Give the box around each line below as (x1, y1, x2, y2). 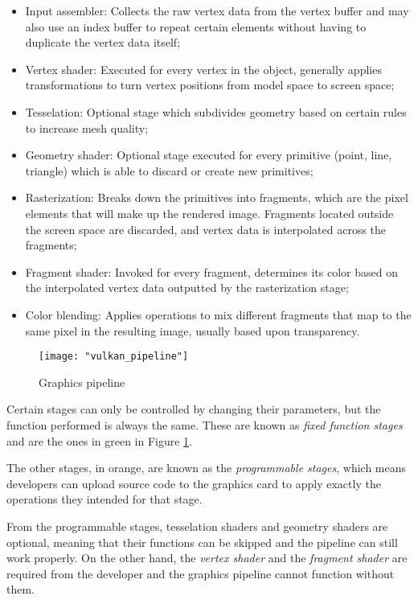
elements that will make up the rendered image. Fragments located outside (25, 204, 394, 221)
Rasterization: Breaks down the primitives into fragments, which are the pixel (25, 189, 408, 206)
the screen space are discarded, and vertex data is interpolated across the (25, 220, 387, 237)
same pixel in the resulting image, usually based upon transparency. (25, 322, 360, 339)
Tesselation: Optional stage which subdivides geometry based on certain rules (25, 103, 407, 120)
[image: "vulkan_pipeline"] (39, 351, 189, 363)
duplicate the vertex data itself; (25, 34, 181, 51)
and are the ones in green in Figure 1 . (6, 432, 193, 449)
